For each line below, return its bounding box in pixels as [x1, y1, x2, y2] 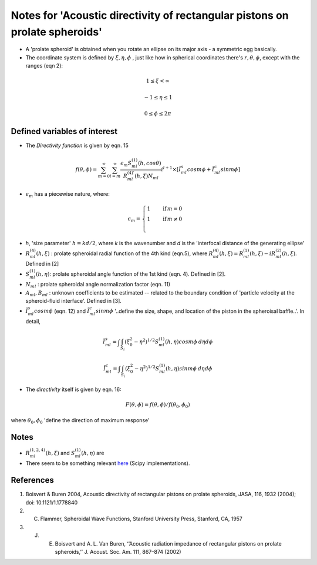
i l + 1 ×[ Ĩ [161, 165, 181, 173]
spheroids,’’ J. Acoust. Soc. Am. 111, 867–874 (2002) [55, 548, 181, 555]
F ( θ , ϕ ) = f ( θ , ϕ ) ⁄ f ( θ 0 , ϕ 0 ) [125, 402, 190, 410]
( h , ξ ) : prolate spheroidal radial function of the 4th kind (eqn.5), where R [36, 250, 214, 257]
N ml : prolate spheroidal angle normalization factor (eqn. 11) [25, 281, 170, 289]
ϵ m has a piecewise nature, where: [25, 190, 110, 199]
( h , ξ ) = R [219, 250, 244, 257]
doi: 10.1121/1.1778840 [25, 499, 78, 506]
